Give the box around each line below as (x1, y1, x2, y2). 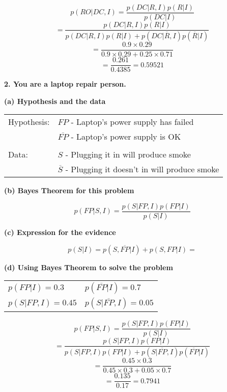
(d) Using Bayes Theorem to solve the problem (4, 262, 173, 272)
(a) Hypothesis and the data (4, 95, 106, 106)
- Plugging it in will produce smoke (65, 148, 191, 161)
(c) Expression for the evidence (4, 226, 116, 237)
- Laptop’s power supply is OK (71, 130, 181, 143)
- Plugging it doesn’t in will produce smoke (65, 163, 219, 175)
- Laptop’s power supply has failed (71, 116, 194, 128)
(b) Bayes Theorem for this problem (4, 185, 134, 196)
